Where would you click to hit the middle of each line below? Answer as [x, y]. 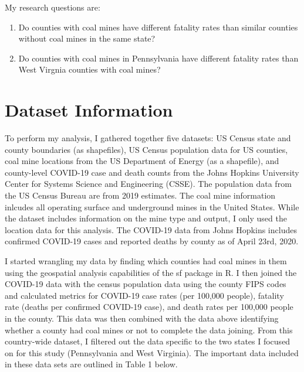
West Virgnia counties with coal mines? [89, 69]
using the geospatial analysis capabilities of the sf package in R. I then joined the [151, 272]
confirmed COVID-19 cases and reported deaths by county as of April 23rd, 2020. [152, 241]
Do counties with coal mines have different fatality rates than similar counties [158, 27]
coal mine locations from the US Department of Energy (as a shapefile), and [142, 161]
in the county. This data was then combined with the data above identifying [142, 318]
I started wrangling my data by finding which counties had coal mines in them [146, 261]
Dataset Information [89, 110]
